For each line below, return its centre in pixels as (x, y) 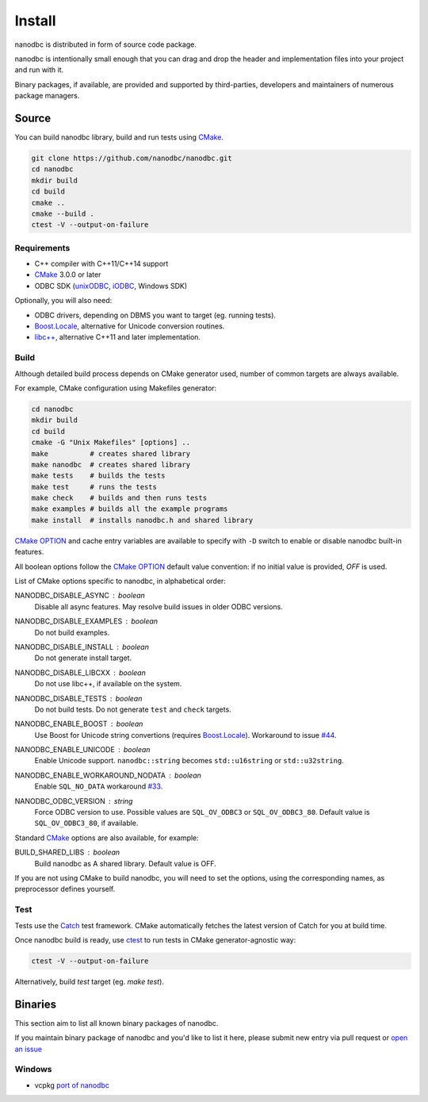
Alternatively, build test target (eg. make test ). (89, 981)
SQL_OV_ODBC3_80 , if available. (86, 823)
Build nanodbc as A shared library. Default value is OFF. (126, 863)
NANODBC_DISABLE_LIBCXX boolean (80, 672)
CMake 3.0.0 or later (68, 275)
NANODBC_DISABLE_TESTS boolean (78, 698)
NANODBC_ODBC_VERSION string (74, 801)
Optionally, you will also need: (63, 301)
